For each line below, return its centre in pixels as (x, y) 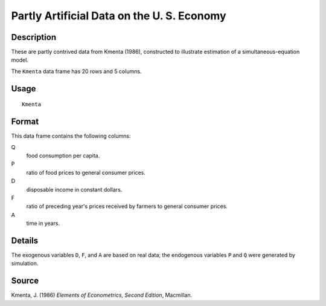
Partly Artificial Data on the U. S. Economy (119, 16)
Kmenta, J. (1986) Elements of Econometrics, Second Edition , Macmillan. (102, 295)
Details (25, 240)
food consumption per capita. (63, 155)
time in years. (43, 223)
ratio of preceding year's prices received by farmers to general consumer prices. (127, 206)
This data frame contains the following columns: (71, 136)
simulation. (25, 264)
